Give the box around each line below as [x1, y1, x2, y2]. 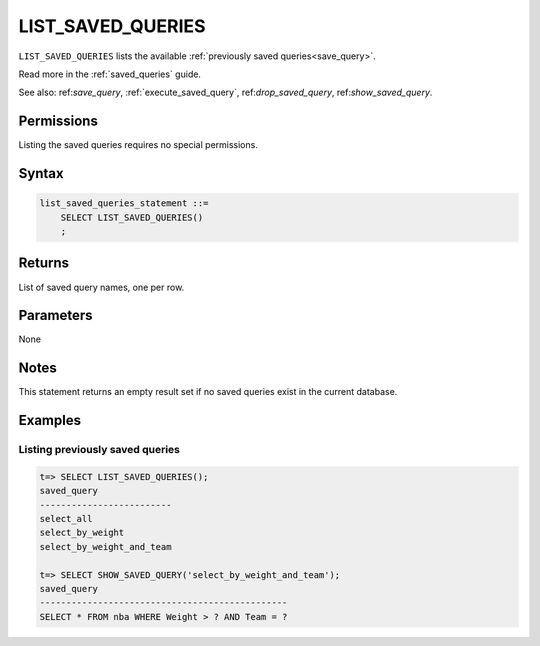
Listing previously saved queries [18, 443, 180, 457]
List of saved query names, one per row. [18, 281, 185, 293]
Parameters [18, 307, 93, 324]
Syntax [18, 165, 64, 182]
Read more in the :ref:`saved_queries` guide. [18, 68, 202, 80]
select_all [39, 513, 93, 525]
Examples [18, 412, 82, 429]
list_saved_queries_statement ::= [39, 198, 209, 209]
